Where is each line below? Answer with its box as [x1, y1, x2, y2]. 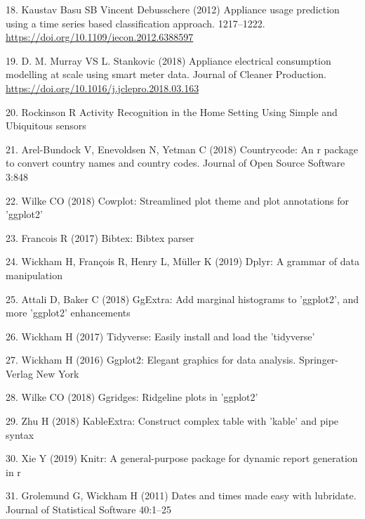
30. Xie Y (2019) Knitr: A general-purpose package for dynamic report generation [6, 451, 358, 466]
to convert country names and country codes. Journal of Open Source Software [6, 155, 345, 170]
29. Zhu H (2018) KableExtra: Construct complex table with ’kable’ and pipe [6, 414, 339, 428]
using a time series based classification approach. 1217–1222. [6, 15, 265, 30]
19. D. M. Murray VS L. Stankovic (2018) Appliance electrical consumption [6, 53, 331, 68]
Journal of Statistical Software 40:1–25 [6, 502, 172, 517]
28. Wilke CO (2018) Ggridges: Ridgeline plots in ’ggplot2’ [6, 390, 258, 404]
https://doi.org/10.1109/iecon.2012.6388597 [6, 30, 194, 44]
